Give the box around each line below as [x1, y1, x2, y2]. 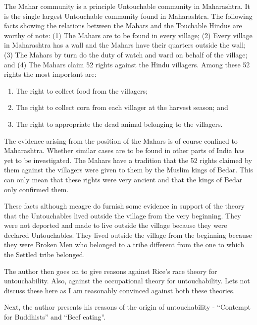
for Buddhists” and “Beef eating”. [4, 312, 106, 322]
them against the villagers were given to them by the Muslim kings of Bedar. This [4, 164, 254, 175]
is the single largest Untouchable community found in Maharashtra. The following [4, 10, 253, 21]
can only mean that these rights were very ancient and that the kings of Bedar [4, 174, 243, 184]
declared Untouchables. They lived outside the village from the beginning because [4, 229, 252, 240]
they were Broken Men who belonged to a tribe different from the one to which [4, 239, 244, 250]
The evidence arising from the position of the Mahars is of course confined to [4, 135, 238, 146]
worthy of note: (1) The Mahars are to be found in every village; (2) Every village [4, 30, 253, 40]
